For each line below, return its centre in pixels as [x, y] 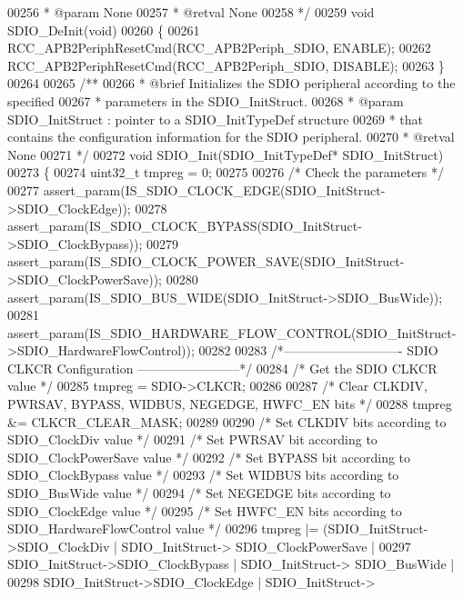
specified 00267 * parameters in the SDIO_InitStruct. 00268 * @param [206, 100]
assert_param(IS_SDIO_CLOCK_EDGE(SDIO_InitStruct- [214, 189]
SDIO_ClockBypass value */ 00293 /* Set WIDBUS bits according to [203, 475]
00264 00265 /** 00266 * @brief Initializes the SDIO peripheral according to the [231, 83]
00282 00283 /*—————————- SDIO [318, 350]
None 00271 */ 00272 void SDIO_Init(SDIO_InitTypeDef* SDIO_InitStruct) [226, 154]
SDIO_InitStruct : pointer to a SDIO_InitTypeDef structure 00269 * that [216, 119]
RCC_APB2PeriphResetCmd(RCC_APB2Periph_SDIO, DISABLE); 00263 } [226, 65]
